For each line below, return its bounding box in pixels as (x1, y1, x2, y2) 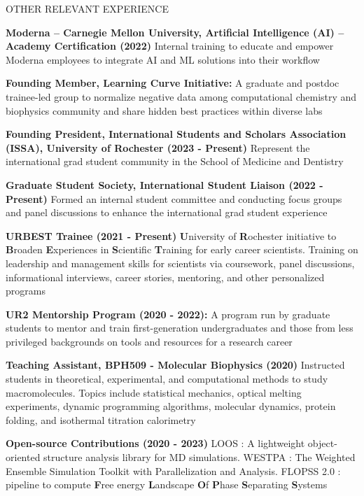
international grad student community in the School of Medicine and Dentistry (6, 154, 344, 169)
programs (6, 283, 45, 298)
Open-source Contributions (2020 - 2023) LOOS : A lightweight (6, 436, 305, 451)
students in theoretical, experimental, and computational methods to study (6, 371, 328, 386)
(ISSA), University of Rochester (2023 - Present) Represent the (6, 140, 310, 155)
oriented (6, 450, 41, 465)
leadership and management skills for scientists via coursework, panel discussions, (6, 255, 355, 270)
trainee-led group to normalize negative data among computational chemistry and (6, 89, 357, 104)
